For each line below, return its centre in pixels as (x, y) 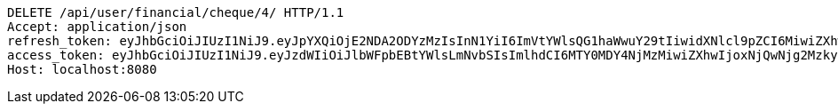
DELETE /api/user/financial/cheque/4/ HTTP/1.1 (176, 12)
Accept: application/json (97, 27)
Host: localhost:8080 (82, 69)
